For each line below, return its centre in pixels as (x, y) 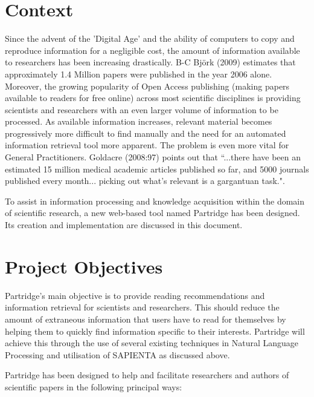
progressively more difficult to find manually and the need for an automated (146, 133)
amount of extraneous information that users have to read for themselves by (146, 319)
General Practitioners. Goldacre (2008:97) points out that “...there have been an (153, 157)
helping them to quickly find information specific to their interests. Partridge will (155, 331)
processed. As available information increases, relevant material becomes (139, 121)
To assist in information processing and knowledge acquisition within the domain (155, 201)
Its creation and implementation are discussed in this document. (124, 225)
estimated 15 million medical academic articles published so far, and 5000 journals (157, 169)
